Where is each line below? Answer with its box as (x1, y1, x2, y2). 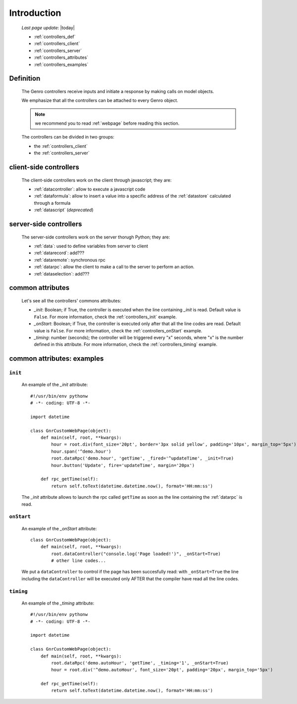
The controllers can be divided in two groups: (21, 134, 115, 140)
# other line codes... (51, 558, 106, 563)
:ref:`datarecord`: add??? (34, 250, 85, 256)
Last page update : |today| (21, 25, 75, 31)
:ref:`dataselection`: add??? (34, 271, 90, 277)
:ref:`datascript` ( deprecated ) (34, 207, 94, 213)
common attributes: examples (9, 354, 104, 363)
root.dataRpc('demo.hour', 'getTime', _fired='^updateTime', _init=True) (51, 456, 234, 461)
